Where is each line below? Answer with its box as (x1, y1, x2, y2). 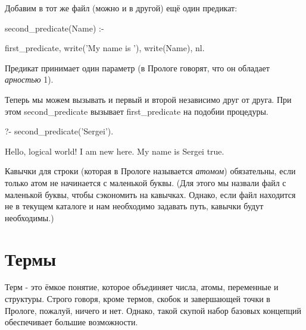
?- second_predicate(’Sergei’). (5, 125, 114, 137)
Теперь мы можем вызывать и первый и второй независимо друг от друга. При (5, 93, 292, 105)
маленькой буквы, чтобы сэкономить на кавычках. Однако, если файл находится (5, 188, 296, 200)
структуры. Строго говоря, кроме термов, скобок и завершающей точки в (5, 293, 270, 305)
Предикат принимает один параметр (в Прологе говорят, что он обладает (5, 61, 270, 74)
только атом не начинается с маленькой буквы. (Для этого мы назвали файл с (5, 176, 286, 188)
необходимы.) (5, 211, 54, 224)
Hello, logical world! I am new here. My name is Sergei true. (5, 144, 224, 157)
